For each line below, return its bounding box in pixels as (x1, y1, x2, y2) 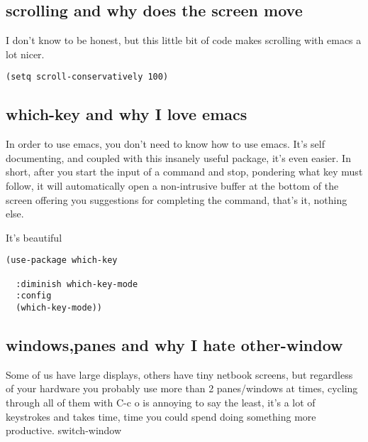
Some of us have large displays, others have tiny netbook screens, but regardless (6, 367, 353, 382)
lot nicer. (6, 46, 45, 61)
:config (16, 291, 52, 301)
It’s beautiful (6, 230, 62, 244)
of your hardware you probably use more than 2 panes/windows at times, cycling (6, 381, 358, 396)
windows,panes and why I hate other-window (6, 334, 343, 356)
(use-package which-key (6, 255, 118, 266)
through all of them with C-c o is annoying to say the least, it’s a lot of (6, 395, 316, 410)
